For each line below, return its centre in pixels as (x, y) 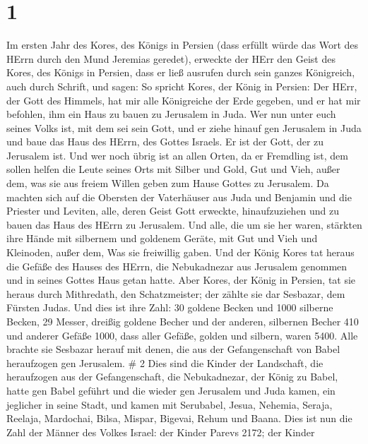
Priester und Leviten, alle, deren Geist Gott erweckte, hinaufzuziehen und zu (173, 211)
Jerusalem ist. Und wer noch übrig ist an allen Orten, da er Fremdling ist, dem (177, 155)
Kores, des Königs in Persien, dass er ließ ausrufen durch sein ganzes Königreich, (181, 72)
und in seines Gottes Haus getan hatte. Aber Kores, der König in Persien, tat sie (181, 280)
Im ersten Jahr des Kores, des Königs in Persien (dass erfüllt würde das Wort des (183, 45)
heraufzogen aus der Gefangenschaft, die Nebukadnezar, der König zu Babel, (172, 377)
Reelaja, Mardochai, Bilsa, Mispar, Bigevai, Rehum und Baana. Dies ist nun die (179, 418)
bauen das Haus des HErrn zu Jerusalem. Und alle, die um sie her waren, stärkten (184, 224)
